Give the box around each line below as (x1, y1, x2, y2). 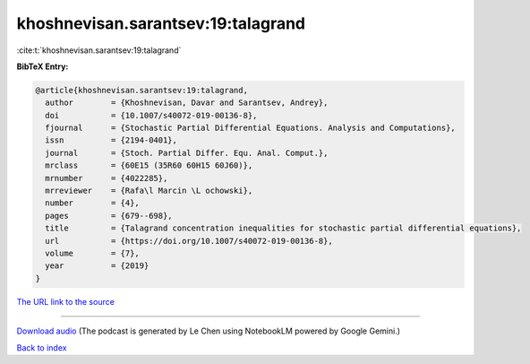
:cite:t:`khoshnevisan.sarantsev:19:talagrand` (16, 45, 182, 56)
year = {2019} (45, 261, 150, 271)
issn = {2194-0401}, (45, 135, 178, 145)
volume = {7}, (45, 248, 141, 258)
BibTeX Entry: (16, 61, 69, 72)
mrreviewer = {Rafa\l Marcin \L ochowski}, (45, 186, 253, 196)
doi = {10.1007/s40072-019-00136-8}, (45, 110, 258, 120)
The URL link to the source (16, 296, 115, 307)
